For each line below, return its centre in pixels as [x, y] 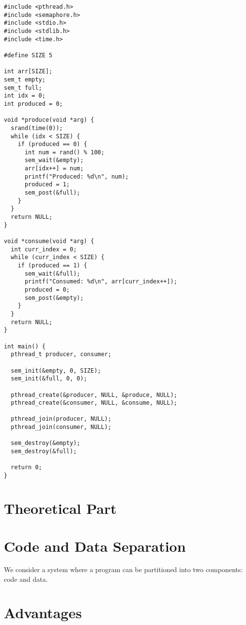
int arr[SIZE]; [28, 72]
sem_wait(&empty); [54, 160]
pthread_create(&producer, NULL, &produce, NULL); [94, 395]
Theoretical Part [60, 508]
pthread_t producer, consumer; [61, 354]
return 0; [26, 468]
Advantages [43, 612]
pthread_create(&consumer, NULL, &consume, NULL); [94, 403]
